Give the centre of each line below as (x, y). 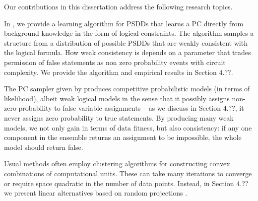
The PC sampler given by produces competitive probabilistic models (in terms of (127, 89)
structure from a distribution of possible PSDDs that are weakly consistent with (126, 42)
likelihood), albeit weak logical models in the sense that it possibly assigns (117, 98)
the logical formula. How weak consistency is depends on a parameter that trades (128, 52)
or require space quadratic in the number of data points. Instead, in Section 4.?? (126, 183)
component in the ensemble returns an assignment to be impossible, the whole (123, 137)
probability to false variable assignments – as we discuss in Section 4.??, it (131, 108)
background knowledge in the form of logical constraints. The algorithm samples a (129, 33)
